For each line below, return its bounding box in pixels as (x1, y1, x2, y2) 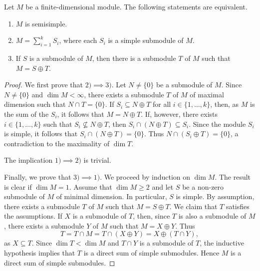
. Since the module (189, 118, 246, 129)
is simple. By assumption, (176, 191, 255, 202)
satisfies (226, 201, 250, 211)
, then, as (210, 99, 239, 109)
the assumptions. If (4, 211, 62, 221)
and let (152, 181, 174, 192)
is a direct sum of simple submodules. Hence (83, 248, 220, 258)
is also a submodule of (178, 211, 247, 221)
